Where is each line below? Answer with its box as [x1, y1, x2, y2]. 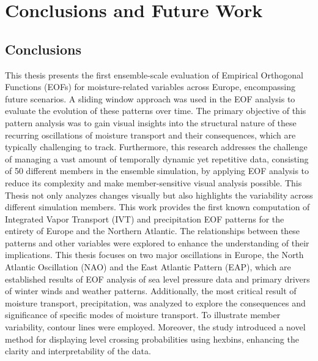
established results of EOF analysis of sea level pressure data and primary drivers [5, 272, 310, 285]
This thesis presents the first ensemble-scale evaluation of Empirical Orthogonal [5, 68, 303, 81]
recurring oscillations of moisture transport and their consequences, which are [5, 128, 296, 141]
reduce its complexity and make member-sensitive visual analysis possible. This [5, 176, 302, 189]
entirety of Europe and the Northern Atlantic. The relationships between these [5, 224, 300, 237]
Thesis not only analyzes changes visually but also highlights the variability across [5, 188, 313, 201]
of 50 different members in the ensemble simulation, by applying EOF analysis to [5, 164, 309, 177]
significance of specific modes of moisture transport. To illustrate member [5, 308, 281, 321]
